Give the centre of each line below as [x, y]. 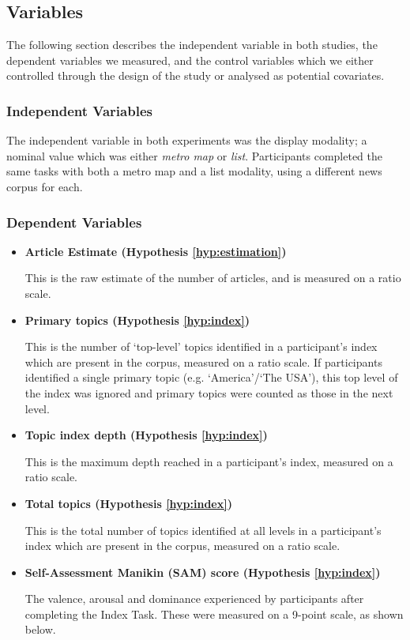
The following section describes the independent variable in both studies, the [192, 45]
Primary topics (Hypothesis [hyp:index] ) [137, 320]
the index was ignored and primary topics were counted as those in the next [209, 392]
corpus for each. [45, 186]
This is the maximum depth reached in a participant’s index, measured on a [209, 461]
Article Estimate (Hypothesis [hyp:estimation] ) [156, 251]
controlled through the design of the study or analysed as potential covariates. [196, 75]
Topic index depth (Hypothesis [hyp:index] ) [146, 435]
